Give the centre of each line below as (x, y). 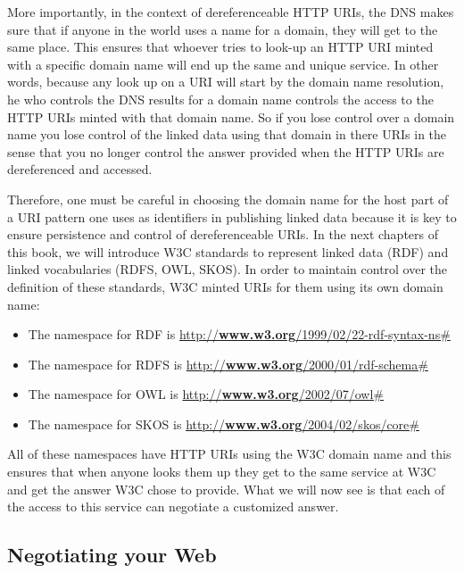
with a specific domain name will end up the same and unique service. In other (223, 64)
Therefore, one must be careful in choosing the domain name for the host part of (228, 199)
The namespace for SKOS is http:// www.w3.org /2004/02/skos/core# (224, 424)
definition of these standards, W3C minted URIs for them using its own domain (225, 286)
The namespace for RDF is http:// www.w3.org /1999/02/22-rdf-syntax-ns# (239, 334)
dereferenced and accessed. (80, 169)
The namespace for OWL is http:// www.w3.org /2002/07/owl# (206, 394)
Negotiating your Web (112, 555)
